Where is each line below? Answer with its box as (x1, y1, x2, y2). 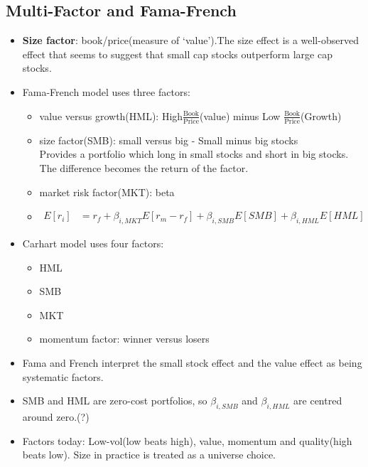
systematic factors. (22, 369, 104, 384)
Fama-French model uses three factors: (22, 84, 190, 99)
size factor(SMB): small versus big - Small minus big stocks (39, 132, 298, 147)
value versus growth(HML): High (39, 108, 183, 123)
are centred (293, 393, 342, 408)
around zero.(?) (22, 409, 90, 424)
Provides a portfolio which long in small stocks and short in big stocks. (39, 146, 349, 161)
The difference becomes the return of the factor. (39, 161, 249, 176)
